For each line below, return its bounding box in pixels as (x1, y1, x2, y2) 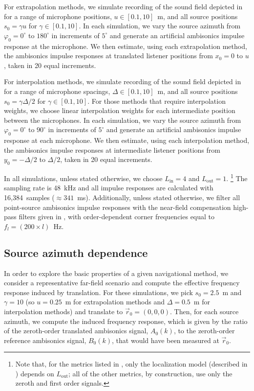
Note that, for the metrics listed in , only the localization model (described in (15, 359, 248, 369)
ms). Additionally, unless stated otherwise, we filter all (77, 192, 240, 202)
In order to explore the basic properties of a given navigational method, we (4, 268, 229, 278)
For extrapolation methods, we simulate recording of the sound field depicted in (4, 1, 243, 11)
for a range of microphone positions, (4, 11, 112, 21)
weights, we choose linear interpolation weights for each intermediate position (4, 105, 235, 115)
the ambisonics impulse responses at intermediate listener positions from (4, 144, 220, 155)
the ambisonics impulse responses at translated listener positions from (4, 50, 213, 61)
